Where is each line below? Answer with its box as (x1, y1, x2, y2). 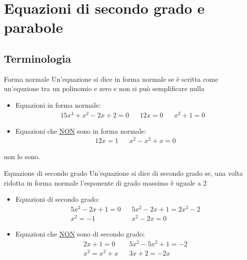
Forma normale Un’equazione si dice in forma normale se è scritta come (4, 73, 218, 84)
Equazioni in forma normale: (15, 99, 101, 110)
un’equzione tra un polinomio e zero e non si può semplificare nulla (4, 83, 205, 94)
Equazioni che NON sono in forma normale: (15, 125, 146, 136)
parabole (4, 17, 63, 37)
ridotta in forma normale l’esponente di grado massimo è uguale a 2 (4, 177, 207, 188)
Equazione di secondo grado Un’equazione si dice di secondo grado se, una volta (4, 167, 243, 178)
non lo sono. (4, 151, 40, 162)
